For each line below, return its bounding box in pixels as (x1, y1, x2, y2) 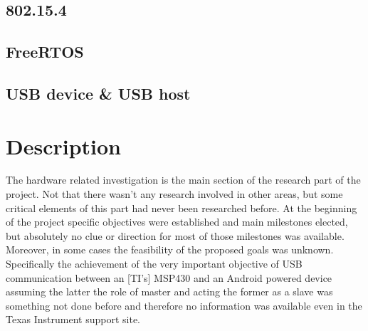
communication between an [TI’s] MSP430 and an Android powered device (6, 270, 332, 285)
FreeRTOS (6, 41, 84, 63)
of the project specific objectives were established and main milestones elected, (6, 214, 348, 229)
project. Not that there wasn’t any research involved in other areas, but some (6, 186, 343, 201)
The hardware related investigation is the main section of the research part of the (6, 172, 361, 187)
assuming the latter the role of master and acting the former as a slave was (6, 284, 333, 299)
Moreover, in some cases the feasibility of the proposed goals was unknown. (6, 242, 334, 257)
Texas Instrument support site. (6, 312, 140, 327)
